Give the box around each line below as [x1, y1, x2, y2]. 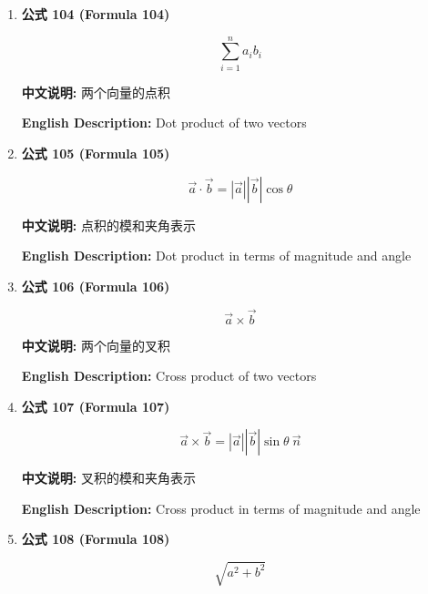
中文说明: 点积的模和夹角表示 [21, 215, 196, 234]
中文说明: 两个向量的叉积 [21, 335, 170, 354]
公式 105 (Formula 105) [21, 143, 170, 162]
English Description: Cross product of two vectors [21, 366, 317, 385]
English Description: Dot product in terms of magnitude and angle [21, 246, 412, 265]
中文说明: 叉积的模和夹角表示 [21, 468, 196, 487]
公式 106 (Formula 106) [21, 276, 170, 295]
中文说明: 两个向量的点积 [21, 82, 170, 101]
